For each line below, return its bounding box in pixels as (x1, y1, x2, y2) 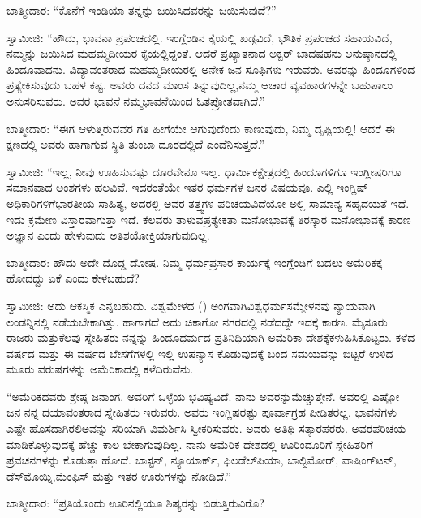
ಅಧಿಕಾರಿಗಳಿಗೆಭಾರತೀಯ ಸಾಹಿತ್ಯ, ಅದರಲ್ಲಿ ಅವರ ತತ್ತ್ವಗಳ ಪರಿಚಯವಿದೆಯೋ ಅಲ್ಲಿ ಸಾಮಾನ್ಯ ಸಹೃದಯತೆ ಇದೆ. (6, 194, 410, 211)
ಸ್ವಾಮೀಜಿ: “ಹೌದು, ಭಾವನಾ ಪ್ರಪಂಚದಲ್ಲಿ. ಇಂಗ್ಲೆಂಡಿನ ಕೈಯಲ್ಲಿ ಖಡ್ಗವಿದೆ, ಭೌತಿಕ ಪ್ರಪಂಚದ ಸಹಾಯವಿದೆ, (6, 28, 393, 45)
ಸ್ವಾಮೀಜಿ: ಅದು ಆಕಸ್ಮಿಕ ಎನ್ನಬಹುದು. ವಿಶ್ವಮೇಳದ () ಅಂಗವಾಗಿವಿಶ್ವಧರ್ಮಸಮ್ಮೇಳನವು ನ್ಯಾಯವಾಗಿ (6, 296, 376, 313)
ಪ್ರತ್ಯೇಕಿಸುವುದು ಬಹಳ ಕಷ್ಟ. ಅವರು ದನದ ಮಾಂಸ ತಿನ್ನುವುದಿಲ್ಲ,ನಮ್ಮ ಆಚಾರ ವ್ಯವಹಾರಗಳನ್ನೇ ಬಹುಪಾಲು (6, 76, 393, 93)
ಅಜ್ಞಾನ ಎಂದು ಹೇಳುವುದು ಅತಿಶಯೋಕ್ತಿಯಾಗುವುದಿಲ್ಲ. (6, 227, 210, 244)
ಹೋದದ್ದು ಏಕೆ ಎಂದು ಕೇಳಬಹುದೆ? (6, 270, 140, 287)
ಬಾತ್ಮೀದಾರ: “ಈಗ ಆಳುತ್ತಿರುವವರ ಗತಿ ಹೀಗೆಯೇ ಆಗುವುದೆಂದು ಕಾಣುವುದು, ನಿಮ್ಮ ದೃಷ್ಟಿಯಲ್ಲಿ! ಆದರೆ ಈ (6, 119, 395, 136)
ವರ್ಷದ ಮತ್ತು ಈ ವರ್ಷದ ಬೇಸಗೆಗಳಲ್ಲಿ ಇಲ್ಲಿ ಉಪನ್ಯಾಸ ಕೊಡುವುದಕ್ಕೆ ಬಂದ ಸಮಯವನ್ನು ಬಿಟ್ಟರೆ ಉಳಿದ (6, 344, 393, 361)
